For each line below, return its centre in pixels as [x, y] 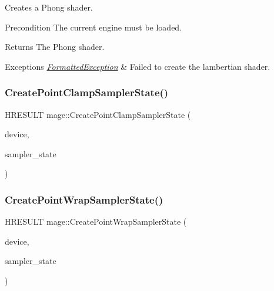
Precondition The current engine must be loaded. [93, 27]
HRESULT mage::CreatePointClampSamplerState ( [98, 114]
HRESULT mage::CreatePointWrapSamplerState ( [96, 221]
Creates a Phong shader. [49, 7]
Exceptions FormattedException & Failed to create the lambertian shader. [138, 66]
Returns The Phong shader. [55, 47]
